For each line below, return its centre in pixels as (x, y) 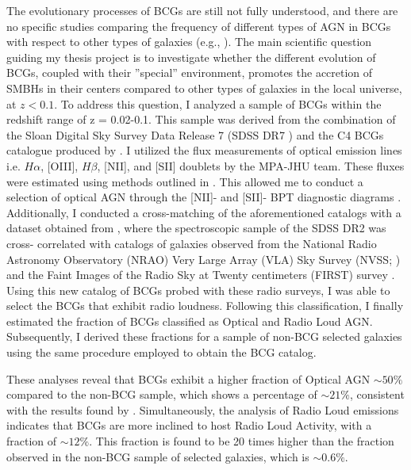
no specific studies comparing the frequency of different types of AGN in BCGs (199, 26)
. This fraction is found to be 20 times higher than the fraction (242, 441)
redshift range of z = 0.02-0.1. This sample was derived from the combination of (201, 119)
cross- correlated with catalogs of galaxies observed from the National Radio (192, 243)
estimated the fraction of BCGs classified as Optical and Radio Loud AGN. (190, 321)
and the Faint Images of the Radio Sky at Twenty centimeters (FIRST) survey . (201, 275)
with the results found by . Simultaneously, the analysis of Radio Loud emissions (203, 409)
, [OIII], (60, 165)
